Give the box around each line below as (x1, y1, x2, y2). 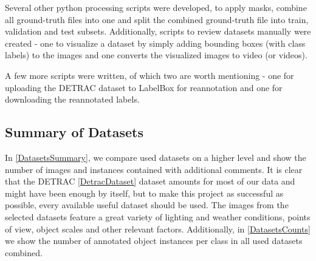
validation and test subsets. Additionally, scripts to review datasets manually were (5, 25, 311, 38)
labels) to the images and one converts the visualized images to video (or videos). (5, 49, 307, 61)
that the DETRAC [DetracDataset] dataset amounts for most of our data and (5, 175, 295, 188)
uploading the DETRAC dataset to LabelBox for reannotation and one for (5, 81, 283, 93)
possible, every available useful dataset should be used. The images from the (5, 198, 289, 211)
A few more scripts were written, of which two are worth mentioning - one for (5, 69, 294, 81)
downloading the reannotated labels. (5, 93, 140, 106)
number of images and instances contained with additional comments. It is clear (5, 163, 303, 175)
